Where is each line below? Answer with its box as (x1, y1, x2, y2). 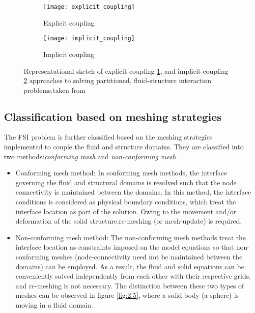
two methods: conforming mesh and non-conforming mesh (4, 151, 176, 161)
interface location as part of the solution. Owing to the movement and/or (15, 206, 236, 216)
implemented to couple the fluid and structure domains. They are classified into (4, 142, 244, 152)
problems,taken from (24, 85, 85, 95)
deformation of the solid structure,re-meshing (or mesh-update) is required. (15, 216, 242, 226)
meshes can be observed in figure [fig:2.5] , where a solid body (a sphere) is (15, 290, 239, 300)
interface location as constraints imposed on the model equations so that (15, 242, 234, 252)
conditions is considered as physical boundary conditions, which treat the (15, 197, 236, 207)
